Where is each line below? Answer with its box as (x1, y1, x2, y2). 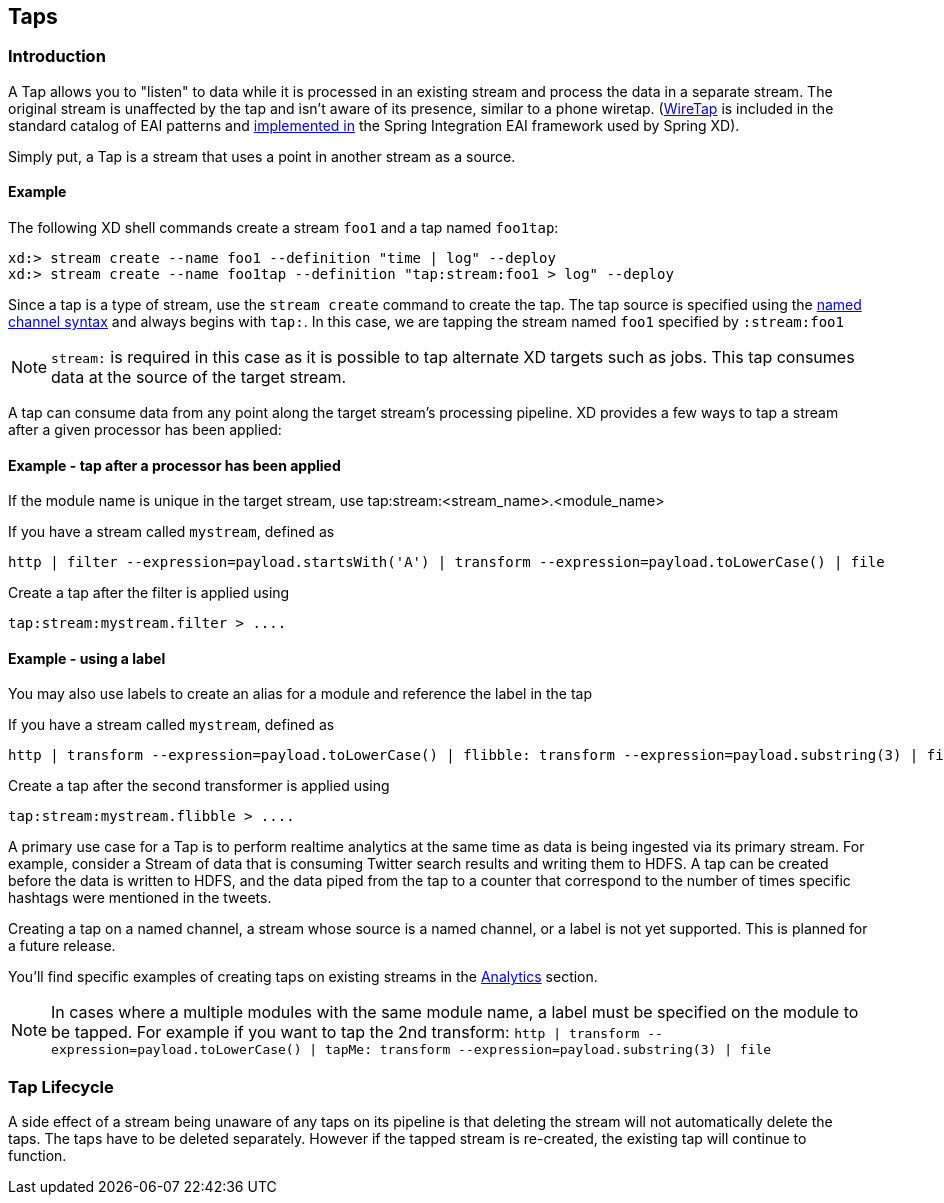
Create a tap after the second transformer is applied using (8, 777, 390, 795)
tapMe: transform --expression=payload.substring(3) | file (324, 1042, 772, 1058)
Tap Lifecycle (8, 1076, 114, 1097)
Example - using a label (8, 649, 166, 667)
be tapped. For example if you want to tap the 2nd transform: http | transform (51, 1022, 640, 1043)
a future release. (8, 937, 116, 955)
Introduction (8, 46, 106, 67)
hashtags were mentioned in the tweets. (8, 889, 272, 907)
